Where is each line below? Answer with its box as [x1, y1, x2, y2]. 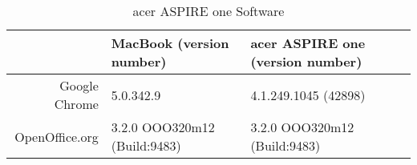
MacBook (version [111, 34, 229, 52]
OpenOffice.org [14, 127, 99, 146]
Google [59, 76, 99, 95]
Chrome [54, 95, 99, 113]
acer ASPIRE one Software [132, 2, 285, 20]
